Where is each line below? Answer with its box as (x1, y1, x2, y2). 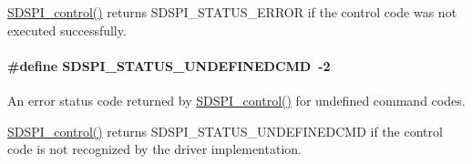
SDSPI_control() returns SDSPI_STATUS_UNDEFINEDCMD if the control (7, 121, 443, 140)
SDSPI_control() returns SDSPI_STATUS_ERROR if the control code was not (7, 3, 457, 21)
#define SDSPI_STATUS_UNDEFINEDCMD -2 (7, 56, 331, 75)
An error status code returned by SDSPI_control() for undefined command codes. (7, 90, 466, 109)
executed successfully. (7, 20, 127, 39)
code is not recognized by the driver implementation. (7, 139, 302, 159)
